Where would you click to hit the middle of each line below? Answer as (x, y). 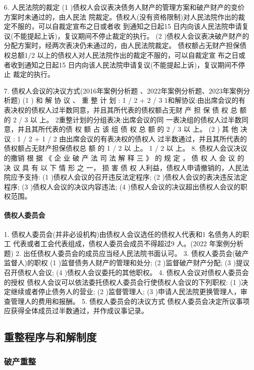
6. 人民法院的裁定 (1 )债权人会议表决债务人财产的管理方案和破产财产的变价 (124, 7)
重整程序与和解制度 (50, 337)
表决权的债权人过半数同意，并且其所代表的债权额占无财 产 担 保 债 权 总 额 (125, 109)
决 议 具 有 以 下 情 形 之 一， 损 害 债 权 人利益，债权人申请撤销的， (116, 167)
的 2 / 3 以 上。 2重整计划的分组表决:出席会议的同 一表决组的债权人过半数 (123, 119)
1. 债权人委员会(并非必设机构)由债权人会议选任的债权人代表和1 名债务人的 (123, 234)
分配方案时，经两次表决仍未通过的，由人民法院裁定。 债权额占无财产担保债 (125, 45)
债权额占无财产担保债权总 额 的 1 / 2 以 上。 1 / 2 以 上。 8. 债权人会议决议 (126, 148)
